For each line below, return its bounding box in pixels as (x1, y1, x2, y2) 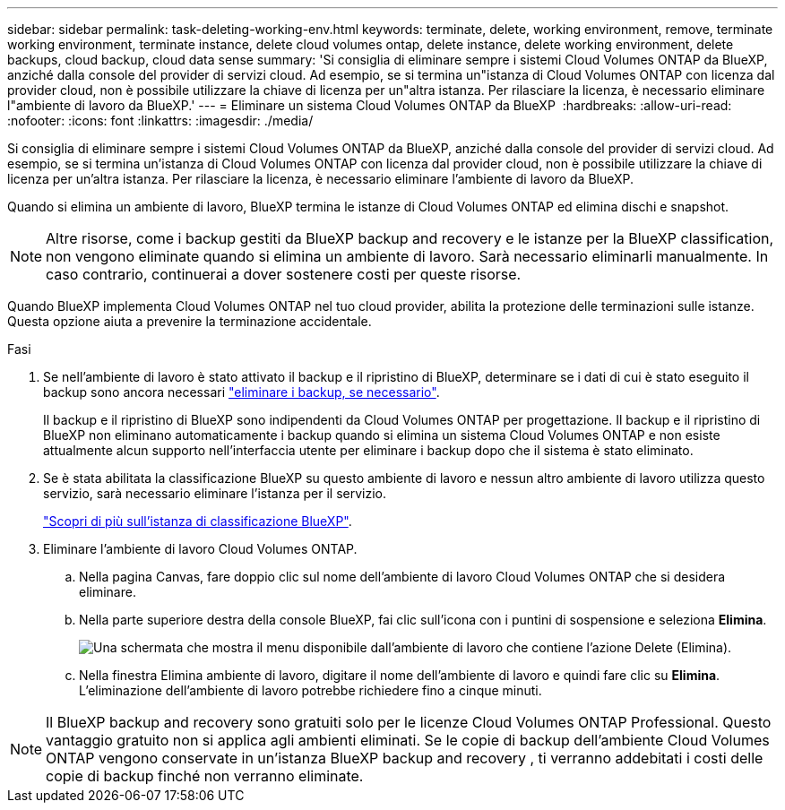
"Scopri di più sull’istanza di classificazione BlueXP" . (43, 513, 352, 529)
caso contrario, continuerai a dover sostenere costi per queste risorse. (46, 265, 522, 283)
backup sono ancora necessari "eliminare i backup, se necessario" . (43, 384, 440, 400)
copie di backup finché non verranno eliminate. (46, 767, 364, 785)
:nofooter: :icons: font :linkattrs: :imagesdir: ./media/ (7, 113, 314, 128)
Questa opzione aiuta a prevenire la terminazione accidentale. (7, 314, 372, 329)
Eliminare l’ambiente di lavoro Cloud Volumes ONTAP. (43, 541, 358, 556)
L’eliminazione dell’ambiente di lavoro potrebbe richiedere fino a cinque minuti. (79, 683, 542, 698)
